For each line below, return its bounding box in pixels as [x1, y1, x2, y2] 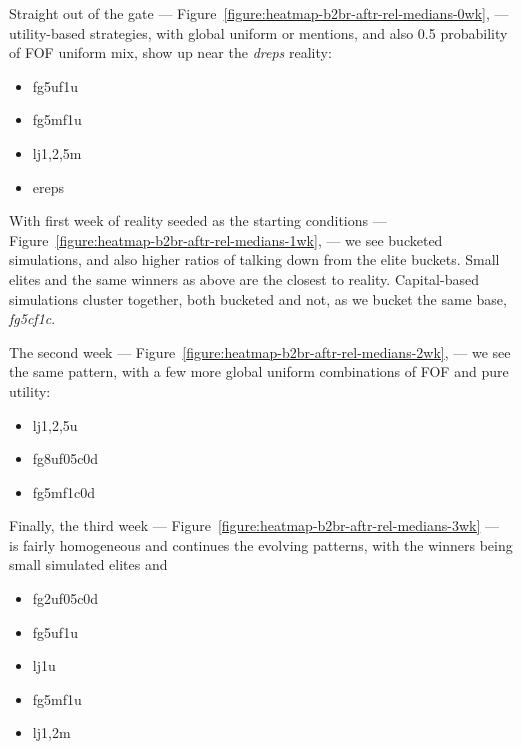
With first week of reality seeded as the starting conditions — [9, 210, 387, 231]
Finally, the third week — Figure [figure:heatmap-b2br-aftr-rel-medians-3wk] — [9, 515, 499, 536]
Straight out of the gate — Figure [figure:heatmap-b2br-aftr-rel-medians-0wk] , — [9, 3, 509, 23]
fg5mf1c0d [32, 481, 96, 502]
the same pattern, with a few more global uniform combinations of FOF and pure [9, 361, 509, 382]
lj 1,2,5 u [32, 414, 78, 435]
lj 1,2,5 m [32, 142, 82, 163]
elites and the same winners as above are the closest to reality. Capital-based [9, 268, 479, 289]
